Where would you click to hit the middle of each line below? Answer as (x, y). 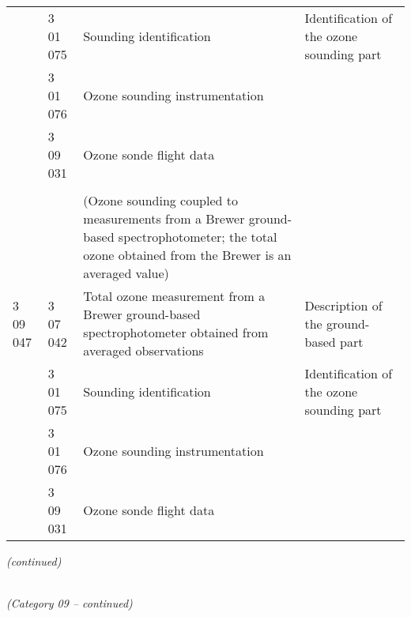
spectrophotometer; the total (198, 237)
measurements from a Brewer (164, 218)
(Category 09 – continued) (70, 603)
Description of (343, 305)
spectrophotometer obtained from (176, 332)
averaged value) (126, 273)
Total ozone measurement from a (174, 296)
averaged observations (143, 350)
